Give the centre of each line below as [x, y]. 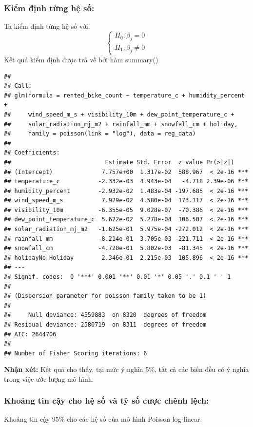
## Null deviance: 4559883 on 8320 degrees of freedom [105, 315]
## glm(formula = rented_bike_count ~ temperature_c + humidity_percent [124, 95]
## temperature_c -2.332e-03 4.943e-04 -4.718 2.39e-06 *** [126, 182]
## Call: [18, 86]
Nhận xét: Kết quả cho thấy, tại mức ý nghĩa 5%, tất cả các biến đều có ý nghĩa [126, 369]
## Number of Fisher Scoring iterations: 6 [76, 353]
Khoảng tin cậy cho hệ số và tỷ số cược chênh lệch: [107, 400]
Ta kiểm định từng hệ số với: [47, 26]
